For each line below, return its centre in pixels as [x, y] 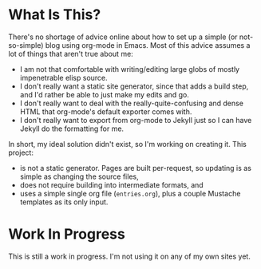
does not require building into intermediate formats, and [111, 184]
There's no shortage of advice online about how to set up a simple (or [123, 37]
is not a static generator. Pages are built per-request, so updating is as [135, 168]
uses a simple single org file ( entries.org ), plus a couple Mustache [130, 193]
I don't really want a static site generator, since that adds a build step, [134, 86]
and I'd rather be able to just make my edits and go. [105, 94]
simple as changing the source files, [79, 176]
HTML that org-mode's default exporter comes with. [106, 111]
